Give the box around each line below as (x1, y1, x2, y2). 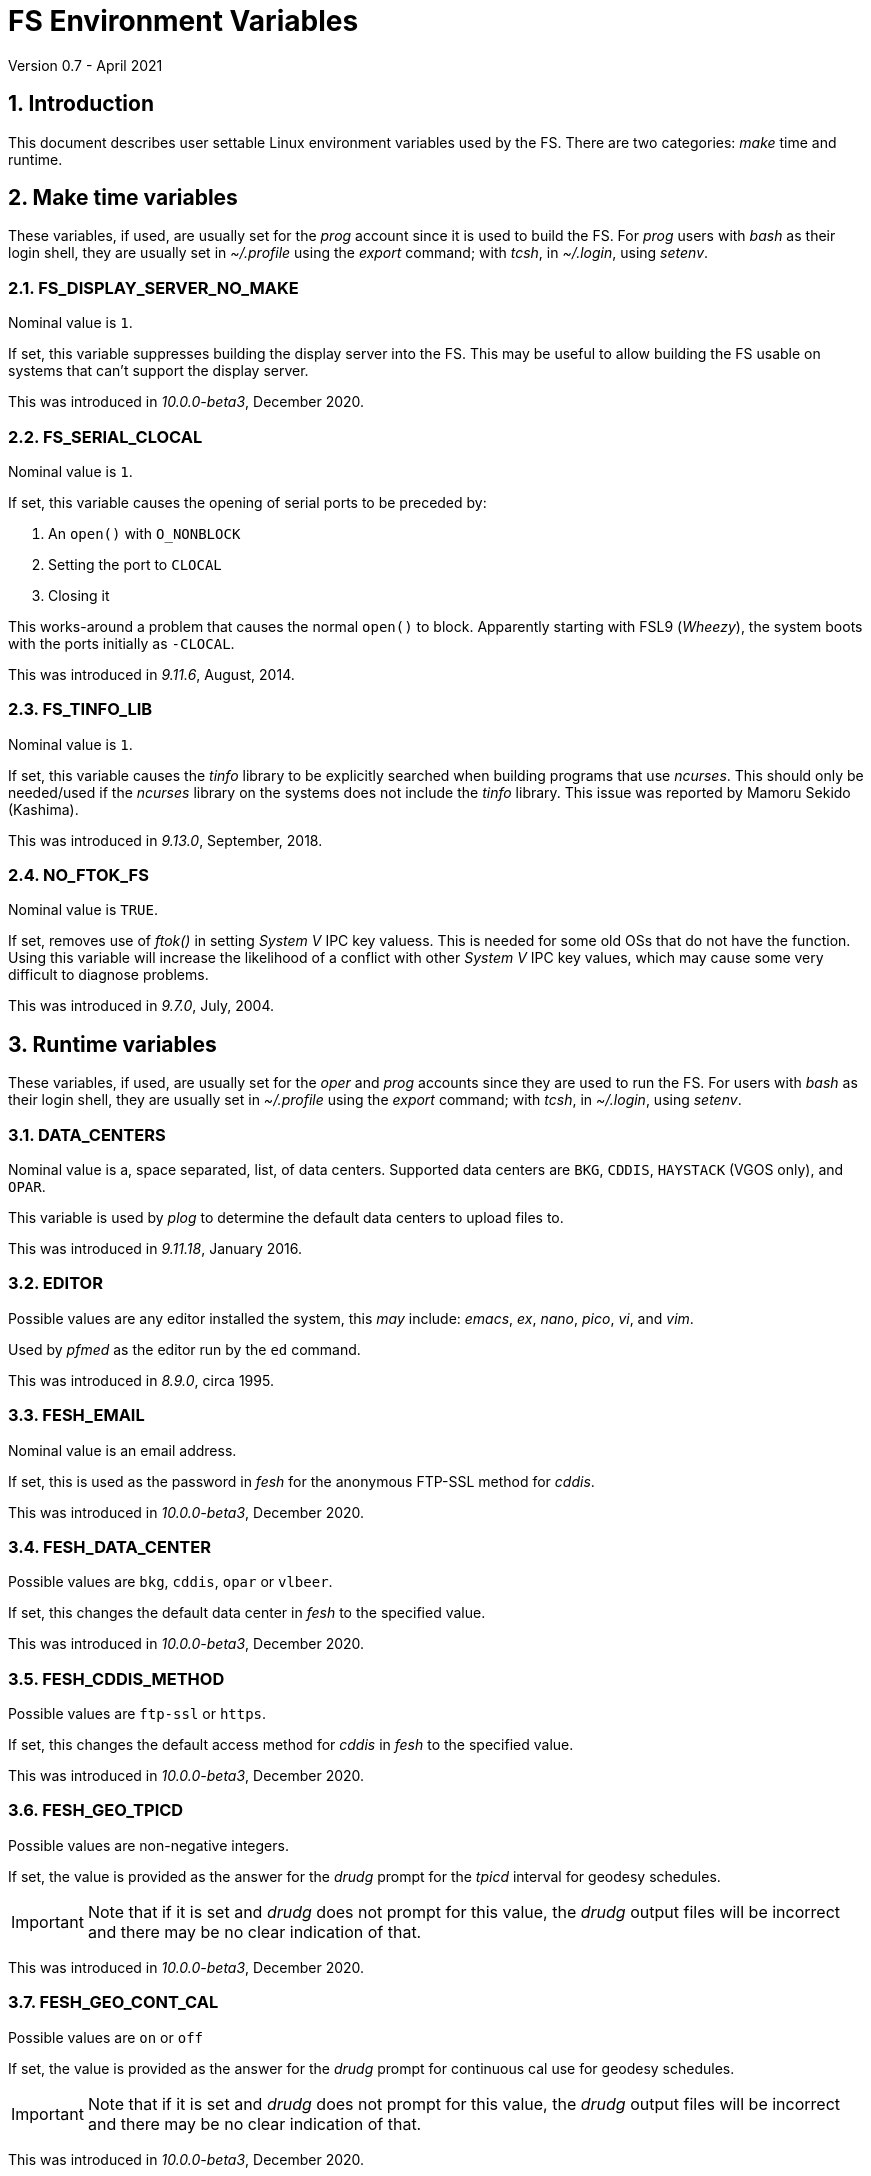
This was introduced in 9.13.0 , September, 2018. (8, 831, 323, 849)
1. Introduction (8, 91, 154, 117)
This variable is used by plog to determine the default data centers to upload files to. (8, 1209, 564, 1227)
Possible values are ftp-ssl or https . (8, 1705, 267, 1723)
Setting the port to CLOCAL (48, 555, 222, 573)
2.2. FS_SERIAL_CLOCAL (8, 426, 203, 447)
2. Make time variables (8, 185, 238, 211)
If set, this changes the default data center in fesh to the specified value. (8, 1604, 486, 1622)
